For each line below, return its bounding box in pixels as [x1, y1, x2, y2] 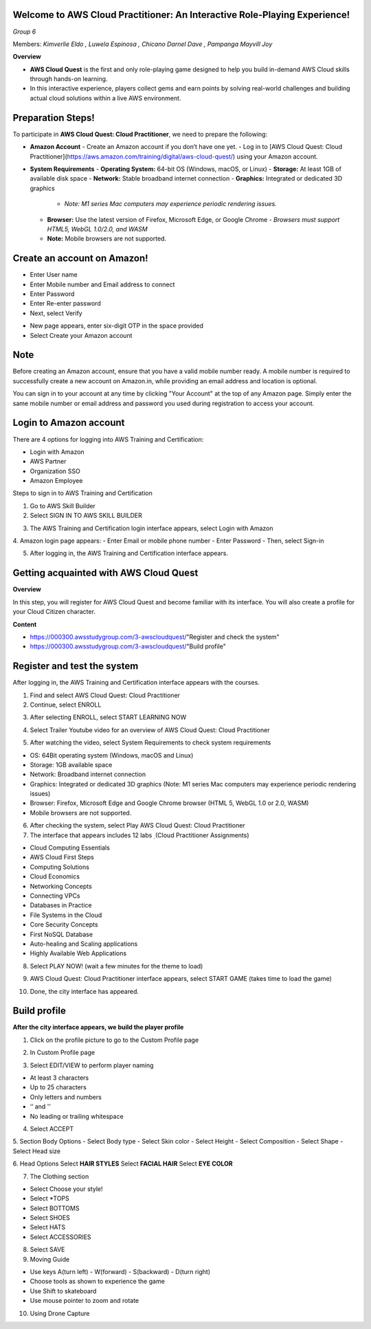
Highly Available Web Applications [30, 949, 127, 957]
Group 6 [12, 27, 36, 36]
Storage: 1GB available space [30, 760, 113, 769]
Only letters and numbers [30, 1093, 102, 1101]
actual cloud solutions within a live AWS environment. [30, 93, 181, 102]
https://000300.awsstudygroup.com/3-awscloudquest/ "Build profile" [30, 642, 226, 650]
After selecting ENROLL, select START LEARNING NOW [30, 713, 187, 721]
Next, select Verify [30, 309, 82, 317]
